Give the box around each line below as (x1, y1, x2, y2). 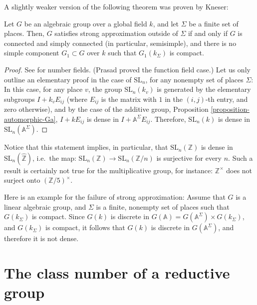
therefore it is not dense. (4, 233, 79, 244)
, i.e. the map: (32, 152, 76, 163)
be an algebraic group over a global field (24, 18, 147, 28)
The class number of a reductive (4, 263, 230, 283)
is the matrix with (101, 93, 157, 104)
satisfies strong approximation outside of (54, 28, 178, 38)
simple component (4, 47, 59, 58)
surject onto (4, 175, 40, 185)
